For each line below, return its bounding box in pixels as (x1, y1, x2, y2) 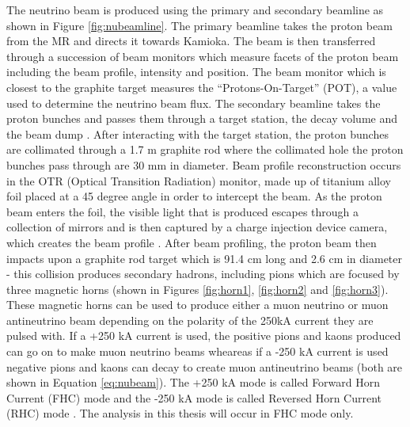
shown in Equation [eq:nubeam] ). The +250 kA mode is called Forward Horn (6, 374, 381, 391)
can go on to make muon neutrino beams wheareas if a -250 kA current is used (6, 343, 389, 360)
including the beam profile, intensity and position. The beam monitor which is (6, 63, 386, 80)
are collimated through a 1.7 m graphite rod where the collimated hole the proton (6, 141, 404, 158)
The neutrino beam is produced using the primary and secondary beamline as (6, 2, 384, 17)
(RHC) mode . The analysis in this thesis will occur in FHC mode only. (6, 405, 354, 421)
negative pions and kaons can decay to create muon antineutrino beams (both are (6, 358, 403, 375)
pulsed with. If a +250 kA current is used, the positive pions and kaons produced (6, 327, 401, 344)
